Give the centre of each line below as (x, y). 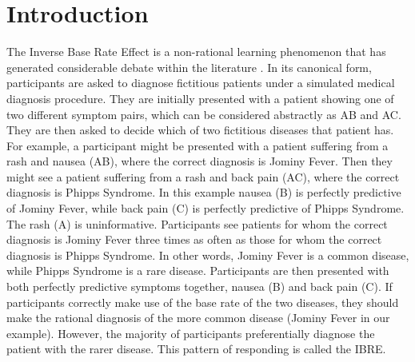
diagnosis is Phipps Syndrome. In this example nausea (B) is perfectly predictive (204, 192)
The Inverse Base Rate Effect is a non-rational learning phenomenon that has (196, 52)
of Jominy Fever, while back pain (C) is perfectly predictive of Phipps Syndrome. (206, 208)
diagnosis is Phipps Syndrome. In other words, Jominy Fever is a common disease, (208, 255)
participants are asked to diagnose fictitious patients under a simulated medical (201, 83)
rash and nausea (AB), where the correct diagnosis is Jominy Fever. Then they (200, 161)
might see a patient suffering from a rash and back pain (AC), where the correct (203, 176)
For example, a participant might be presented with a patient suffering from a (198, 145)
